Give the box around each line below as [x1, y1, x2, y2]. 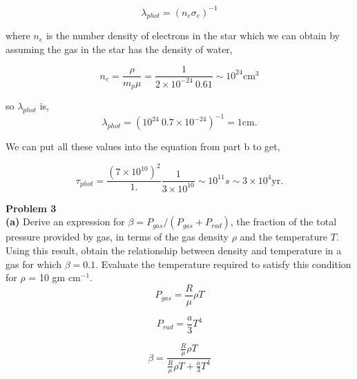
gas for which [6, 256, 62, 271]
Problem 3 [6, 201, 57, 215]
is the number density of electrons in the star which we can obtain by [46, 28, 340, 43]
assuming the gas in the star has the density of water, [6, 41, 233, 56]
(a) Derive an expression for [6, 214, 125, 229]
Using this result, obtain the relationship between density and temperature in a [6, 243, 342, 257]
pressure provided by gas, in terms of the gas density [6, 229, 229, 244]
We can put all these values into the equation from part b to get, [6, 139, 280, 154]
